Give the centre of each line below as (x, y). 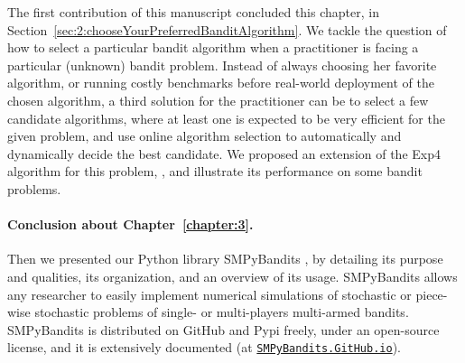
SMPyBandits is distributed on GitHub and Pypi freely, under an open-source (223, 329)
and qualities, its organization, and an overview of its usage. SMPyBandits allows (232, 276)
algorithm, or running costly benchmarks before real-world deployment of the (221, 83)
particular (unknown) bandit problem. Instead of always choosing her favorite (222, 65)
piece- (432, 294)
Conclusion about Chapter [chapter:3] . (130, 224)
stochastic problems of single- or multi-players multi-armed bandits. (222, 312)
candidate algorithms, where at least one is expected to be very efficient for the (226, 118)
